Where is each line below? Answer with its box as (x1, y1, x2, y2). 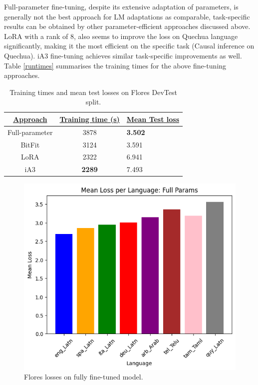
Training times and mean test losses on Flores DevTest (9, 86, 177, 97)
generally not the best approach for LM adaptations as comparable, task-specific (4, 11, 250, 21)
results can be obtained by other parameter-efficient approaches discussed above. (4, 21, 251, 31)
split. (85, 96, 101, 107)
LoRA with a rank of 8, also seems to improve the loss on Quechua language (4, 30, 238, 41)
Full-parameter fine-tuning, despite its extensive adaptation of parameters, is (4, 1, 239, 11)
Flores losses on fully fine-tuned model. (24, 371, 143, 382)
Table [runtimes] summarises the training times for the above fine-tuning (4, 60, 227, 70)
